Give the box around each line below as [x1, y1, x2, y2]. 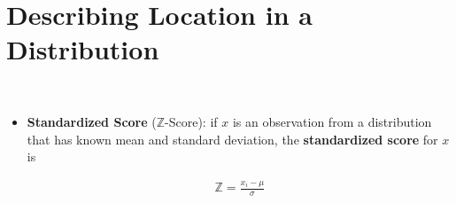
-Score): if [165, 112, 218, 130]
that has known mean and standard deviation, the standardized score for [27, 129, 438, 148]
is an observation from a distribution [232, 112, 432, 130]
